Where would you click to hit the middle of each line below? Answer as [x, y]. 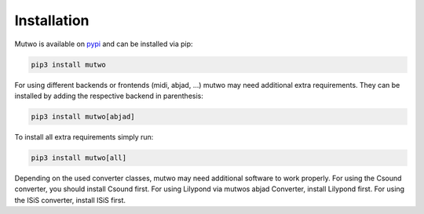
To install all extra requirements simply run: [84, 136]
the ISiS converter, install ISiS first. [70, 200]
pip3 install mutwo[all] [79, 158]
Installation [52, 20]
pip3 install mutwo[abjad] [83, 116]
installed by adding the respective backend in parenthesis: [109, 96]
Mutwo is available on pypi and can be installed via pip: [104, 44]
